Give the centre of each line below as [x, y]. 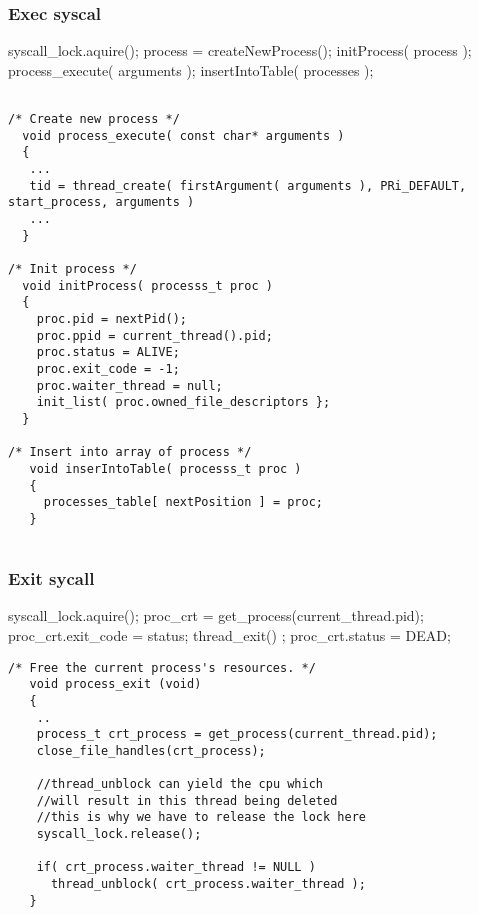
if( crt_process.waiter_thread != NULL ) [176, 867]
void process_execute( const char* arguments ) [183, 135]
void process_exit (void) [115, 684]
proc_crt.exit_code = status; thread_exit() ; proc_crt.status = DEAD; [229, 634]
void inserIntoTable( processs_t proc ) [165, 468]
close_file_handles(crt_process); [151, 750]
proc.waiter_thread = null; [129, 385]
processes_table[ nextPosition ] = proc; [183, 502]
